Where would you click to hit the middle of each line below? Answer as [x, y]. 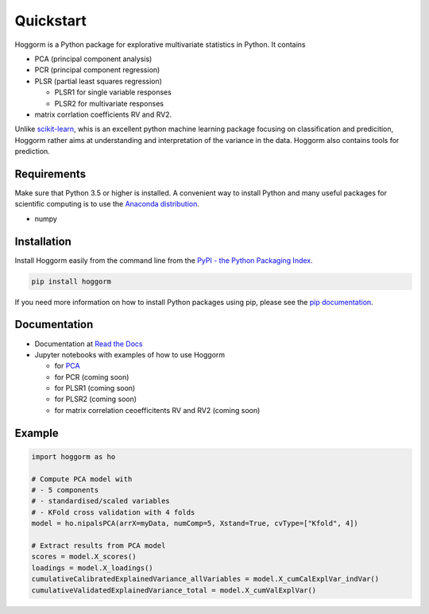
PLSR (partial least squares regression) [99, 81]
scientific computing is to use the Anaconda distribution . [107, 204]
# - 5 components [65, 490]
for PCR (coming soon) [92, 377]
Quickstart [51, 21]
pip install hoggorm [71, 281]
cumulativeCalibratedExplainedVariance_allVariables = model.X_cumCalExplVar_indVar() [205, 579]
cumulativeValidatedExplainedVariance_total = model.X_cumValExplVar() [174, 590]
